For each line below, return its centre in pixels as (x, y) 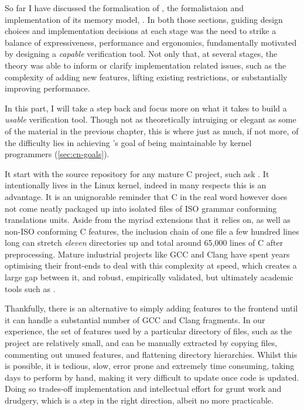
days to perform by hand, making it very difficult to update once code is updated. (152, 377)
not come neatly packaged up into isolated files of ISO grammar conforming (141, 208)
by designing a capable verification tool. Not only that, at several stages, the (141, 54)
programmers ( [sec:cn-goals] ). (57, 154)
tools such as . (30, 288)
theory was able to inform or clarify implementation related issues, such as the (146, 65)
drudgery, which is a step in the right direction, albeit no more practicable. (139, 400)
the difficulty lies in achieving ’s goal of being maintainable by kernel (128, 142)
